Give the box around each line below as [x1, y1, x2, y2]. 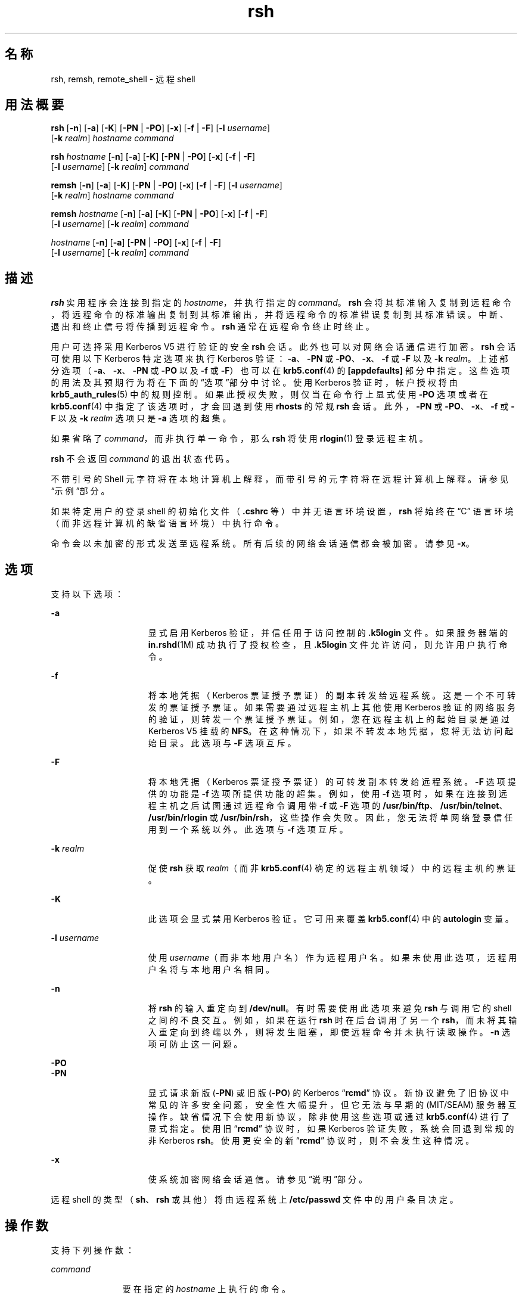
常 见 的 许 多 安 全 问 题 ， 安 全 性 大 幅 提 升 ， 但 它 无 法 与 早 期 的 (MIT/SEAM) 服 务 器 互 [148, 1100, 517, 1110]
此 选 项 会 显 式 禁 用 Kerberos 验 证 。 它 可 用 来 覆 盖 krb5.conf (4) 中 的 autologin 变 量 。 [148, 914, 514, 924]
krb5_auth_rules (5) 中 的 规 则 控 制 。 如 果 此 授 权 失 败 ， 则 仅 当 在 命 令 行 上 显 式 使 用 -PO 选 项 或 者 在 [51, 389, 488, 400]
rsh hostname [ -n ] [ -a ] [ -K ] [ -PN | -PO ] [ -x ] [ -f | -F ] [51, 151, 255, 162]
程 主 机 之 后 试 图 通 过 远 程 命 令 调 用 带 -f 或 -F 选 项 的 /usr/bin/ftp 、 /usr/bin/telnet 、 [148, 800, 508, 811]
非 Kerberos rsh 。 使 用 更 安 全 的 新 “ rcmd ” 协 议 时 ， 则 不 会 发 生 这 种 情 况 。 [148, 1135, 474, 1146]
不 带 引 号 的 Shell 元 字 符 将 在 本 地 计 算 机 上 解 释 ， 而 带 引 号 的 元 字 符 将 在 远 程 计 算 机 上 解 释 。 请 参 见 [51, 474, 509, 485]
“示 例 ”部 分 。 [51, 486, 110, 496]
